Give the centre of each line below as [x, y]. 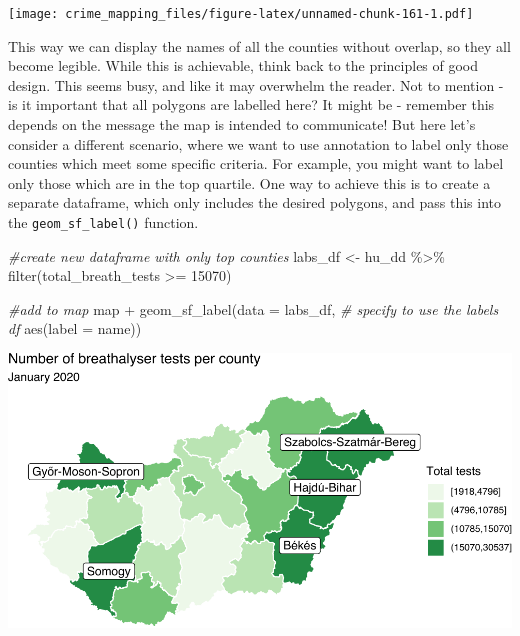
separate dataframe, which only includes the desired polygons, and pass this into [255, 202]
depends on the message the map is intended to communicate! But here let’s [242, 124]
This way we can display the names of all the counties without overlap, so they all [259, 45]
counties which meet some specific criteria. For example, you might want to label [256, 163]
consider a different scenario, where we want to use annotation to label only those [258, 143]
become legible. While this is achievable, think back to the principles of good [243, 65]
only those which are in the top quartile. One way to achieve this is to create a [249, 182]
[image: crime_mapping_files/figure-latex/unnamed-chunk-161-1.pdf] [241, 14]
